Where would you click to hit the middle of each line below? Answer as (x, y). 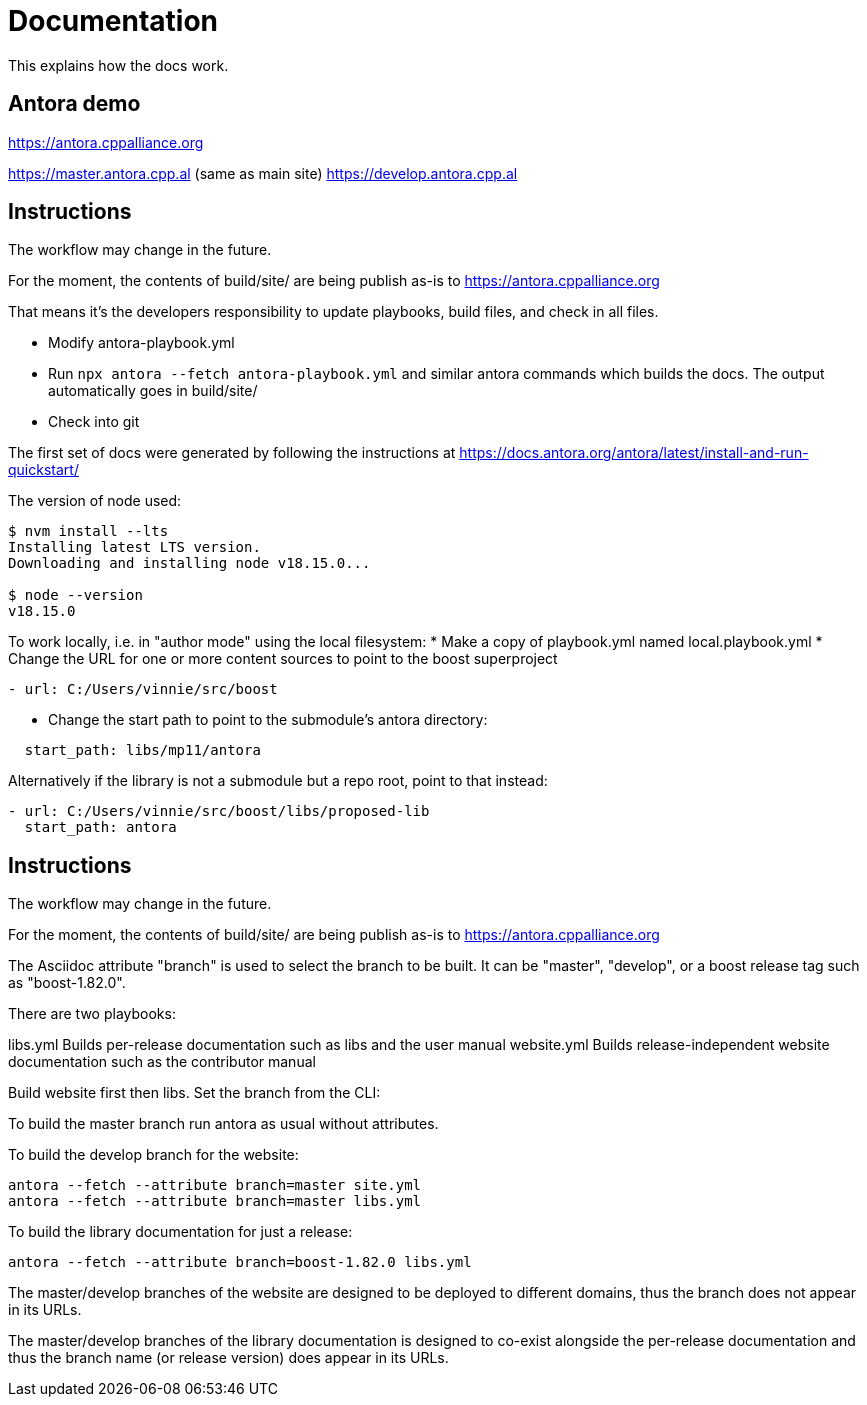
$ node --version (75, 595)
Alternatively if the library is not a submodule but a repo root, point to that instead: (278, 781)
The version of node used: (95, 501)
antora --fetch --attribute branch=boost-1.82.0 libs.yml (240, 1262)
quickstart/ (43, 470)
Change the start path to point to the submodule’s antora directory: (268, 720)
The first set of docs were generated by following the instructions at (232, 453)
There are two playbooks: (92, 1014)
